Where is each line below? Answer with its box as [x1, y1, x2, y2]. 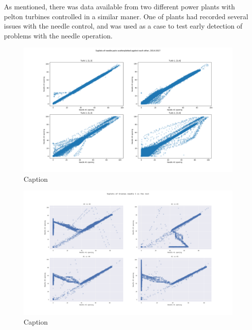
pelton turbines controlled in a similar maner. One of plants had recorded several [4, 11, 249, 21]
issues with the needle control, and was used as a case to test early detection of [4, 21, 243, 31]
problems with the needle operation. [4, 30, 113, 40]
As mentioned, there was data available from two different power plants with [4, 1, 235, 11]
